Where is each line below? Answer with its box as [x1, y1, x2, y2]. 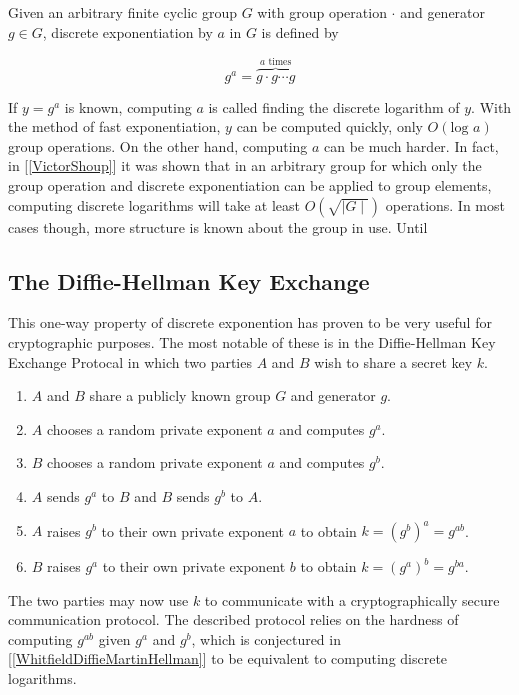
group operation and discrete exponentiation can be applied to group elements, [8, 175, 492, 195]
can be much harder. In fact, [324, 135, 499, 156]
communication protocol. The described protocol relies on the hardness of [8, 609, 459, 630]
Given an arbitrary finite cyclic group [8, 2, 237, 22]
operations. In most [385, 194, 505, 215]
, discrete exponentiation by [42, 21, 213, 42]
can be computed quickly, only [236, 116, 423, 137]
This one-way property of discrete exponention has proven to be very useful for [8, 312, 492, 333]
